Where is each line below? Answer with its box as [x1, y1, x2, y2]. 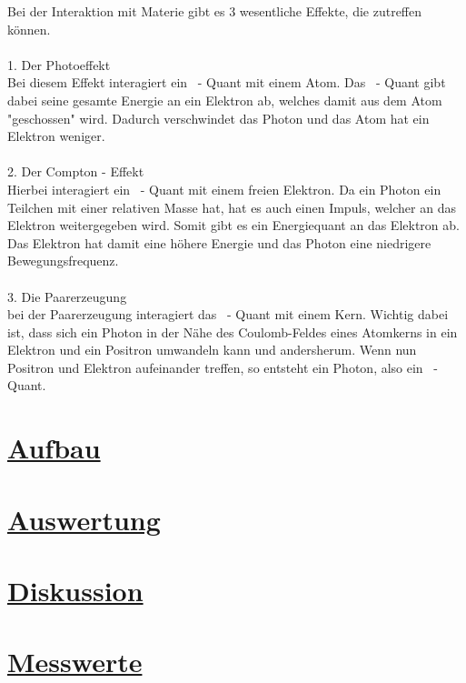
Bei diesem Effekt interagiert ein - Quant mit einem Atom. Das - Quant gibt [7, 73, 446, 92]
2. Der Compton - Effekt [7, 162, 144, 181]
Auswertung [7, 500, 161, 537]
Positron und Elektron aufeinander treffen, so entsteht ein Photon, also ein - [7, 357, 438, 377]
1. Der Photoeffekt [7, 55, 111, 74]
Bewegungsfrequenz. [7, 251, 119, 270]
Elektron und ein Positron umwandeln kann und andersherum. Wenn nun [7, 340, 417, 359]
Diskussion [7, 572, 144, 608]
